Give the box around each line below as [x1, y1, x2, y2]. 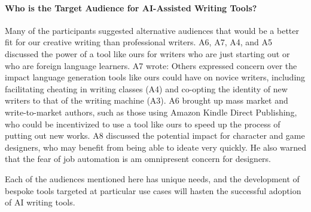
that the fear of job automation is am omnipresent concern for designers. [5, 152, 272, 165]
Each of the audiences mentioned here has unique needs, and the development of [5, 172, 300, 185]
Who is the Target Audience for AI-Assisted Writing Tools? [5, 1, 257, 14]
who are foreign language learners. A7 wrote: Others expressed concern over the [5, 59, 297, 71]
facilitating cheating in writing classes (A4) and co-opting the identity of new [5, 82, 288, 95]
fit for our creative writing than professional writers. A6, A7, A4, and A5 [5, 36, 272, 48]
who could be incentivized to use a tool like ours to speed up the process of [5, 117, 280, 130]
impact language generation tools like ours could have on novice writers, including [5, 71, 306, 83]
